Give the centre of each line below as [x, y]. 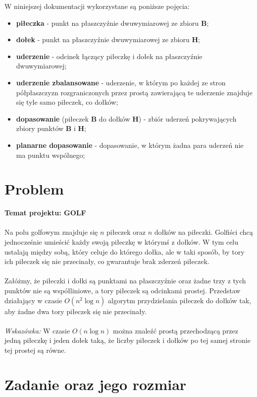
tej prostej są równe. [35, 350]
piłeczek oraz [126, 232]
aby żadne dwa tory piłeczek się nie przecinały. [76, 311]
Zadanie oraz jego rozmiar [96, 384]
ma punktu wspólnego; [51, 155]
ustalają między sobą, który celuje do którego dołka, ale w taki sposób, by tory [125, 251]
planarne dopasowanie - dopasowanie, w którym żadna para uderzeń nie [130, 145]
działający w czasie [33, 300]
